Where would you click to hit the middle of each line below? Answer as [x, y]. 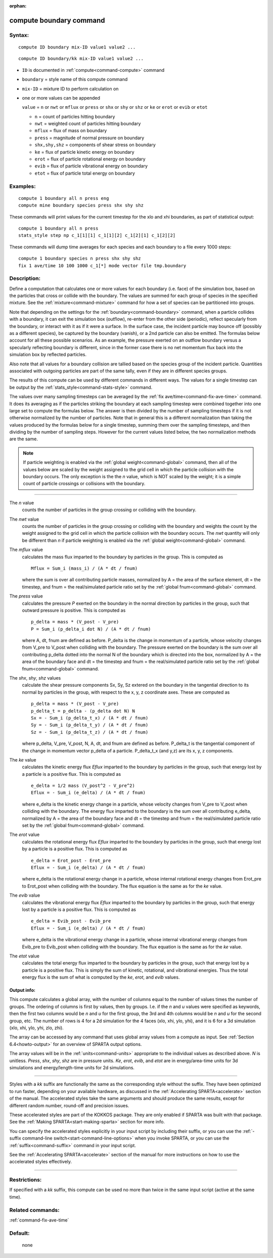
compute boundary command [57, 20]
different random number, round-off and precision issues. [69, 1105]
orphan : [18, 6]
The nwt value [24, 519]
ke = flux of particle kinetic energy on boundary [84, 152]
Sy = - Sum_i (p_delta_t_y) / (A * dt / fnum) [90, 725]
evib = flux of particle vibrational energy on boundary [91, 166]
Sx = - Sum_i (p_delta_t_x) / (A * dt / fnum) [90, 718]
